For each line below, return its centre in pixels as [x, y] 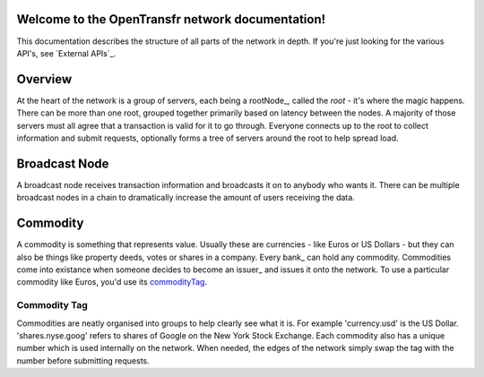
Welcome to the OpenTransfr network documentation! [171, 19]
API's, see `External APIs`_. [66, 53]
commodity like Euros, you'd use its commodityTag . [112, 282]
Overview [44, 79]
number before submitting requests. [83, 360]
